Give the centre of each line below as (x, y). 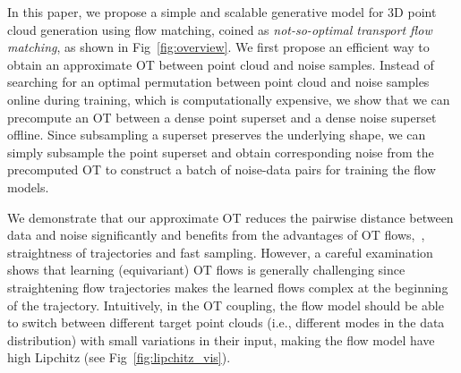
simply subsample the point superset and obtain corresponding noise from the (221, 152)
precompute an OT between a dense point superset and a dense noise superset (222, 117)
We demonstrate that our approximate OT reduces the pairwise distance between (230, 217)
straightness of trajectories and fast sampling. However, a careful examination (220, 252)
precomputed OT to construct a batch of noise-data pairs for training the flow (222, 170)
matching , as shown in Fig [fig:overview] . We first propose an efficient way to (218, 47)
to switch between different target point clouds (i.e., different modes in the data (226, 322)
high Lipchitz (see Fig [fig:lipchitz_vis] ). (119, 357)
